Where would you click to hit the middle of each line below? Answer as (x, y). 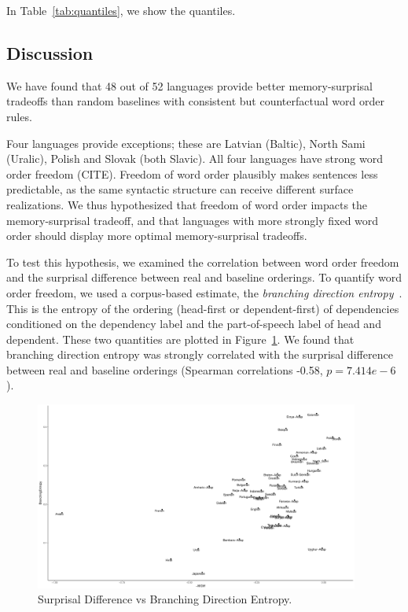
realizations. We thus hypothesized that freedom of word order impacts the (187, 204)
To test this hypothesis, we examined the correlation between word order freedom (203, 262)
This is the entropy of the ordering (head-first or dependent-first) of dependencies (203, 308)
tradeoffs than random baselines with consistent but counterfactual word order (195, 101)
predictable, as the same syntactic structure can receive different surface (180, 189)
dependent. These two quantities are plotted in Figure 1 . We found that (180, 339)
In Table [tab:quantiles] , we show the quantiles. (121, 10)
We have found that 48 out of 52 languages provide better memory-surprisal (189, 85)
